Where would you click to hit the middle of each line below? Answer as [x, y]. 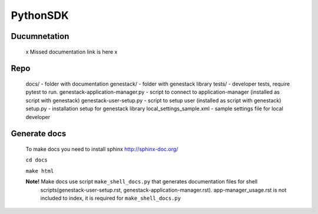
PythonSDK [40, 15]
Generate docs [39, 134]
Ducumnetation [40, 36]
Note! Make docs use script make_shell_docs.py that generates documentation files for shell [142, 182]
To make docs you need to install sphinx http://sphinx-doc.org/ [102, 149]
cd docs [37, 160]
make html [40, 171]
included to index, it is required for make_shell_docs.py [110, 198]
